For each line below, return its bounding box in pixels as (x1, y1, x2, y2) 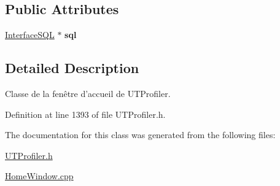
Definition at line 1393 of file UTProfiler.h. (5, 107, 166, 120)
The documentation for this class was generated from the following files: (5, 128, 276, 141)
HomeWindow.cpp (5, 169, 74, 182)
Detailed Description (5, 58, 139, 77)
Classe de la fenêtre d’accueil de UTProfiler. (5, 87, 171, 99)
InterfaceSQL (5, 28, 55, 41)
